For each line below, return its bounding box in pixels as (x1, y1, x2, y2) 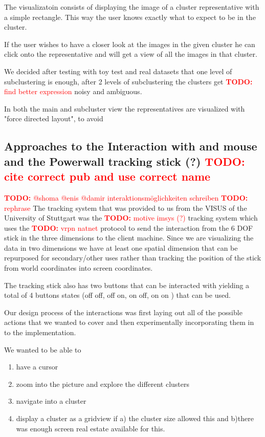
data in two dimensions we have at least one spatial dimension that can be (4, 242, 238, 253)
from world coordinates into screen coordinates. (4, 263, 153, 273)
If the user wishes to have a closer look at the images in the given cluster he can (4, 38, 255, 49)
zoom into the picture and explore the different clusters (16, 378, 190, 389)
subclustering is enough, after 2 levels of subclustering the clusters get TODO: (4, 76, 253, 86)
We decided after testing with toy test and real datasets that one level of (4, 65, 232, 76)
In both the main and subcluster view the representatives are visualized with (4, 103, 245, 114)
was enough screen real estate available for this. (16, 423, 165, 433)
